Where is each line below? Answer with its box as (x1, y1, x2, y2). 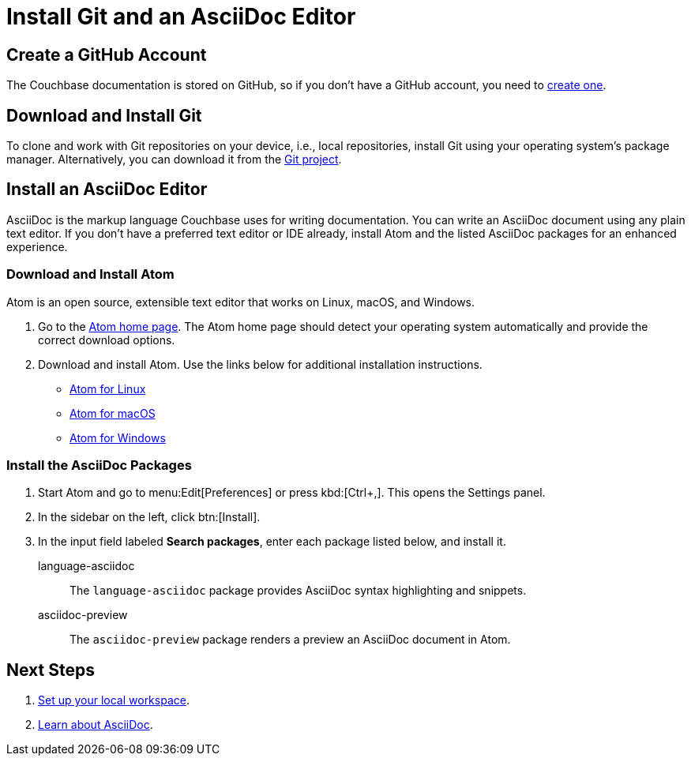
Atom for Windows (69, 430, 166, 445)
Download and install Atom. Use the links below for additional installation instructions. (38, 357, 483, 371)
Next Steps (6, 659, 95, 680)
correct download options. (38, 332, 175, 347)
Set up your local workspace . (38, 693, 190, 708)
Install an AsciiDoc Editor (6, 179, 208, 200)
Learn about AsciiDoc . (38, 718, 153, 732)
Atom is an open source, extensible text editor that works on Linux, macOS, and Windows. (6, 295, 475, 309)
